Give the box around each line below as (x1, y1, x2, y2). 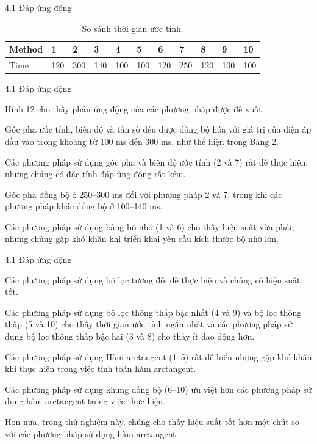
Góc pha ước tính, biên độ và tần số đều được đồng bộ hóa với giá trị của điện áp (5, 123, 312, 136)
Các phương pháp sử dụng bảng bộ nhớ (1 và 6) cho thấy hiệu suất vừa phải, (5, 220, 294, 233)
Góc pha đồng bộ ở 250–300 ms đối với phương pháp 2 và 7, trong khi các (5, 187, 282, 200)
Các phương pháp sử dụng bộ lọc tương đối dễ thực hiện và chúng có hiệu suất (5, 273, 301, 286)
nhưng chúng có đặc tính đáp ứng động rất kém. (5, 167, 186, 180)
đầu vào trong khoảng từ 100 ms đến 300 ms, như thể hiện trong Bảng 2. (5, 134, 279, 147)
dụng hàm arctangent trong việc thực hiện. (5, 395, 165, 407)
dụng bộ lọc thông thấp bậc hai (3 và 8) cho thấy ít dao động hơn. (5, 330, 255, 343)
